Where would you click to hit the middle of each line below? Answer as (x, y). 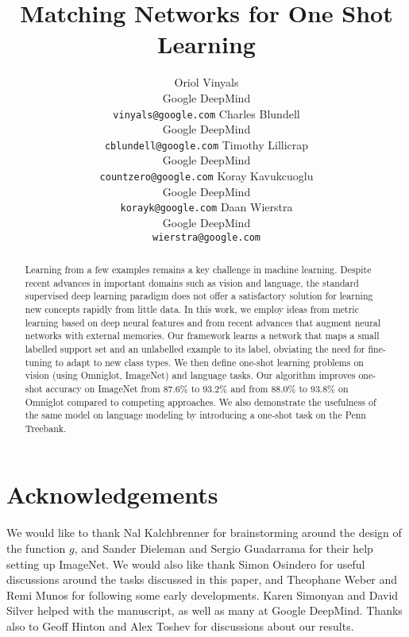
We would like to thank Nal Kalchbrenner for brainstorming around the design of (204, 533)
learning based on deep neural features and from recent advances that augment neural (203, 322)
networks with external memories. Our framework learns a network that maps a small (202, 336)
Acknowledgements (112, 494)
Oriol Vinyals (206, 82)
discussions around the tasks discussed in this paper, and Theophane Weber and (202, 579)
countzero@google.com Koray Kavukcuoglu (206, 176)
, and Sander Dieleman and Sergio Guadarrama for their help (224, 548)
